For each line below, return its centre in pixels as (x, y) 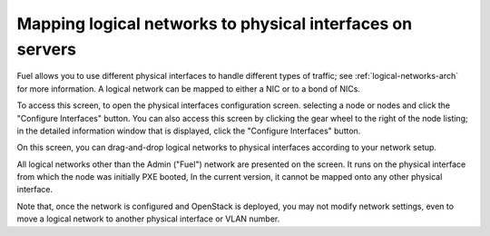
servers (47, 49)
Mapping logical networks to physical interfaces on (215, 24)
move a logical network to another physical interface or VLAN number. (148, 219)
